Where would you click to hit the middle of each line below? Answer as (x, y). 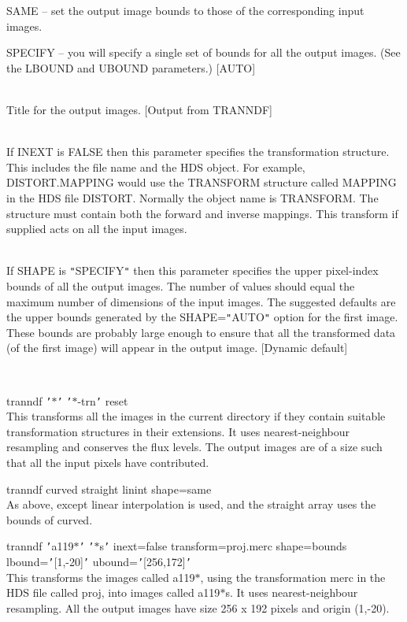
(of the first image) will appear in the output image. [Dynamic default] (177, 348)
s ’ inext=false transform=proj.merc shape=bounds (223, 546)
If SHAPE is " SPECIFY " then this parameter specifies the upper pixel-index (192, 270)
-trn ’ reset (103, 400)
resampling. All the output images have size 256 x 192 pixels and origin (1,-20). (198, 607)
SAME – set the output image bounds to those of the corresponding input (185, 10)
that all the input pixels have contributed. (108, 463)
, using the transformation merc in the (293, 577)
